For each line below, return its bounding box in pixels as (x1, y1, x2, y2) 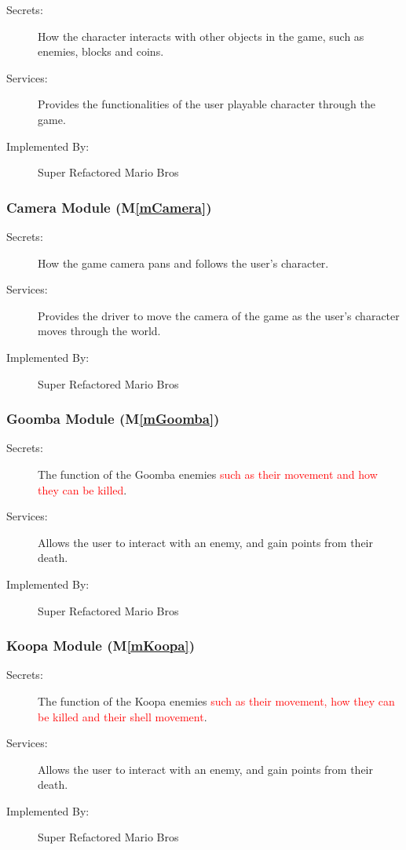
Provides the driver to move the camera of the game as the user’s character (38, 307, 400, 323)
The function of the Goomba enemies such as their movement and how (38, 465, 378, 482)
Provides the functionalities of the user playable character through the (38, 96, 375, 112)
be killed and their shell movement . (38, 708, 207, 724)
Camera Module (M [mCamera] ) (6, 197, 212, 217)
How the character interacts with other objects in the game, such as (38, 27, 364, 44)
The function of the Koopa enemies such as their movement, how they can (38, 692, 395, 709)
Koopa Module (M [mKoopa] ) (6, 636, 195, 655)
